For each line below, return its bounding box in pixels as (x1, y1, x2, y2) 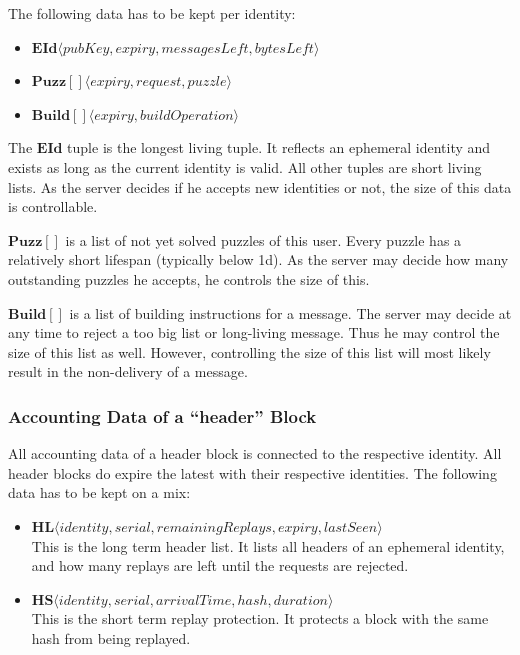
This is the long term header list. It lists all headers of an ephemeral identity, (31, 535, 505, 556)
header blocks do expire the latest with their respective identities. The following (8, 462, 497, 483)
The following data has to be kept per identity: (8, 3, 296, 23)
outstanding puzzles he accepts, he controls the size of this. (8, 268, 370, 289)
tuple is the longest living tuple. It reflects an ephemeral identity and (67, 137, 491, 158)
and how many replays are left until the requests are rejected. (31, 555, 409, 576)
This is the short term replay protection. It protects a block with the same (31, 608, 489, 629)
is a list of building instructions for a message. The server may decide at (69, 302, 512, 323)
